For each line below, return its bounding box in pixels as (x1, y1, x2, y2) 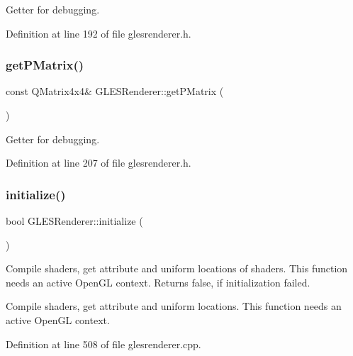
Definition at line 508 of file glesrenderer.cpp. (6, 336, 201, 351)
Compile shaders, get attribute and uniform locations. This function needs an (6, 299, 342, 313)
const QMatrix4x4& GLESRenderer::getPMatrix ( (6, 84, 224, 99)
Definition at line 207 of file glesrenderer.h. (6, 155, 191, 170)
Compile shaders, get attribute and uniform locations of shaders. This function (6, 261, 348, 276)
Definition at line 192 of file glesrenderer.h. (6, 26, 191, 40)
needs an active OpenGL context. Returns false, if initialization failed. (6, 274, 310, 289)
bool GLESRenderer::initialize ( (6, 213, 143, 228)
